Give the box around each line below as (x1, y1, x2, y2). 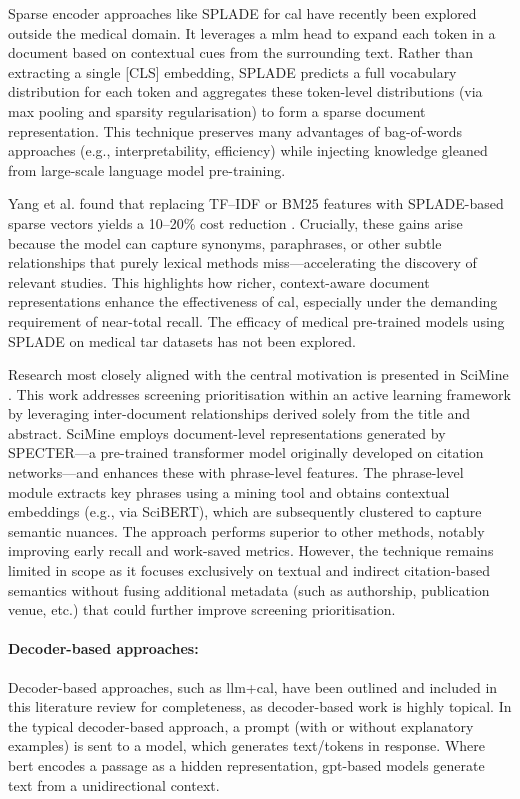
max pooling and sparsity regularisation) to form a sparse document (8, 100, 426, 121)
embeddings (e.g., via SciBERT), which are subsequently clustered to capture (8, 501, 482, 522)
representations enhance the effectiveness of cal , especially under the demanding (8, 291, 498, 312)
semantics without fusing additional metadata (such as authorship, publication (8, 579, 490, 600)
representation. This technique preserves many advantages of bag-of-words (8, 120, 463, 141)
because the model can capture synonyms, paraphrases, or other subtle (8, 232, 442, 253)
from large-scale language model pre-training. (8, 159, 286, 180)
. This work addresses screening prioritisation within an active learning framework (8, 383, 511, 404)
